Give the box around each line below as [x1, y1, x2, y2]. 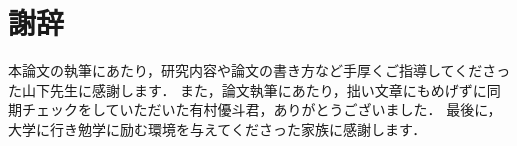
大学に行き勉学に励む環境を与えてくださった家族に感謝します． [8, 118, 427, 139]
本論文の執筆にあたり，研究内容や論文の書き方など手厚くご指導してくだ [8, 60, 483, 81]
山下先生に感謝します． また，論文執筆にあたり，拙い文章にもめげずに [21, 79, 487, 100]
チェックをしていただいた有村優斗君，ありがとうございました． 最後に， [21, 99, 502, 120]
